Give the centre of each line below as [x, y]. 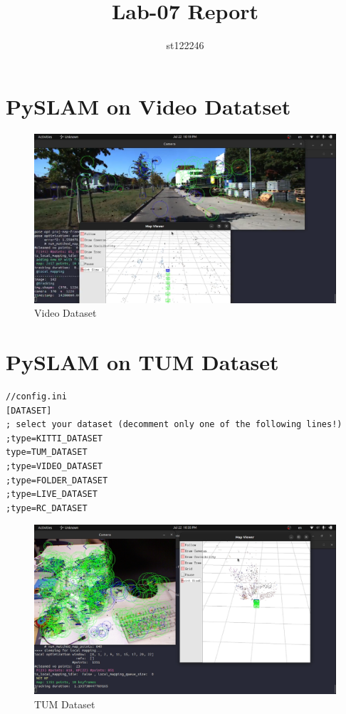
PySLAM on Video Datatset [148, 106]
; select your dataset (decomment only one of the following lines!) [174, 425]
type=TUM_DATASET [47, 452]
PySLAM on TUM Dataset [142, 362]
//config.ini [36, 397]
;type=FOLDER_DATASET [57, 480]
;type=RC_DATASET [47, 508]
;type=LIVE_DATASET [52, 494]
